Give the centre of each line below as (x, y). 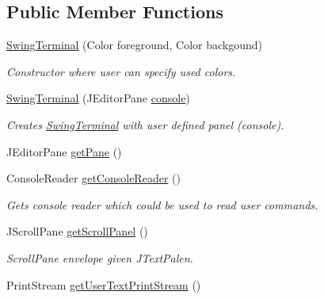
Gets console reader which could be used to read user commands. (162, 204)
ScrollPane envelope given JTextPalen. (100, 257)
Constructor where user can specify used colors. (121, 71)
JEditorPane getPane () (64, 151)
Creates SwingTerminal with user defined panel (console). (145, 124)
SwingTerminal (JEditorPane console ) (98, 98)
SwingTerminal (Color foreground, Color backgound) (135, 45)
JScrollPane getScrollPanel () (77, 231)
